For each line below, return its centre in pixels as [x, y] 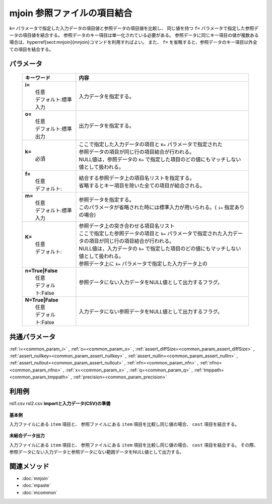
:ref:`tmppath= [209, 370]
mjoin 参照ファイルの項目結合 [71, 13]
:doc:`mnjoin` [36, 478]
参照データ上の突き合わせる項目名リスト [127, 226]
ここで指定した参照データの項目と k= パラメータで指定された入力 [156, 233]
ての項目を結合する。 [31, 49]
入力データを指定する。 [107, 97]
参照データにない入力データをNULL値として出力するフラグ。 [151, 282]
